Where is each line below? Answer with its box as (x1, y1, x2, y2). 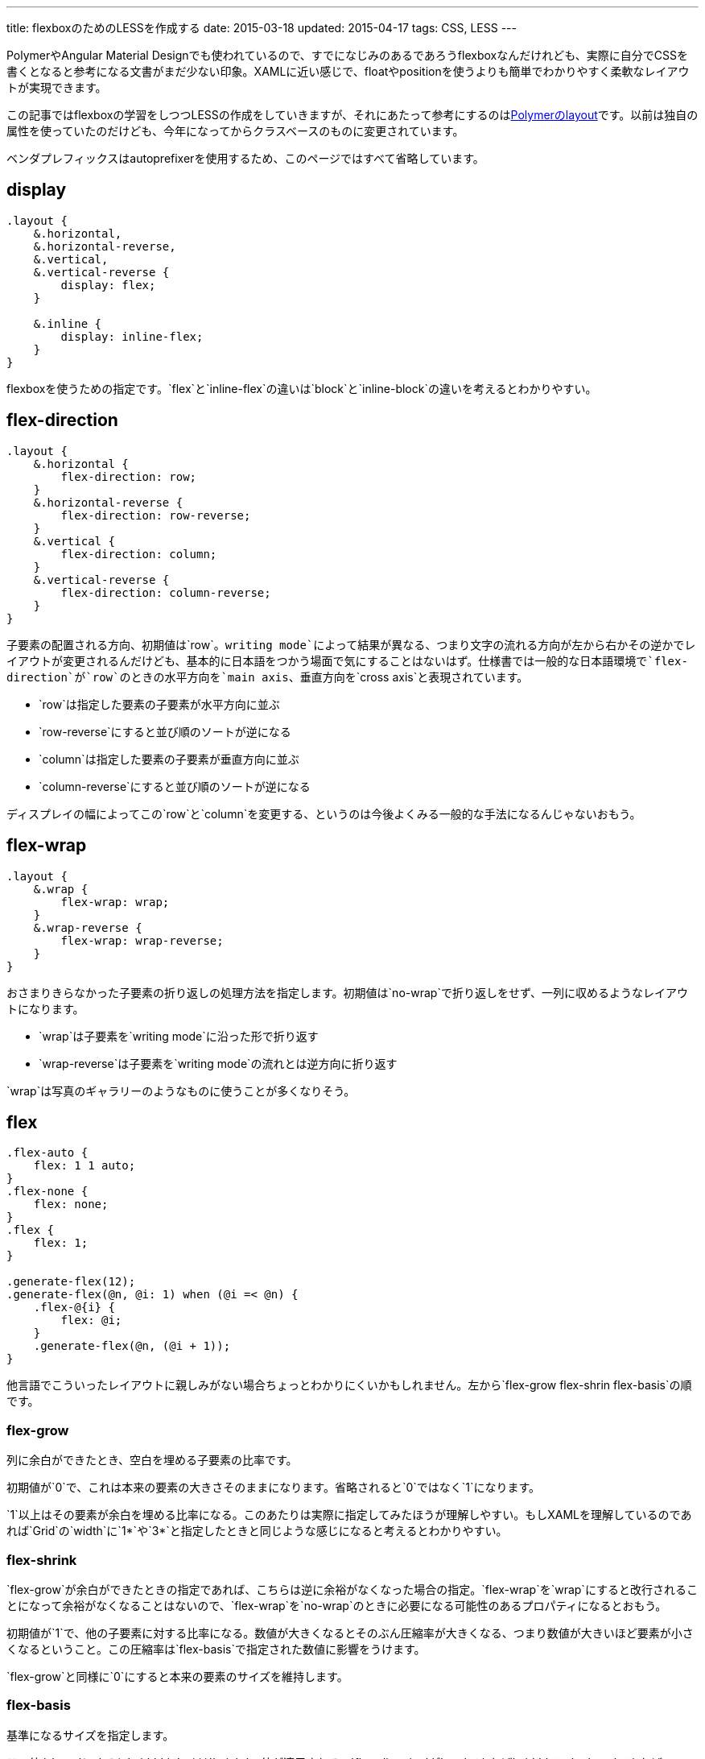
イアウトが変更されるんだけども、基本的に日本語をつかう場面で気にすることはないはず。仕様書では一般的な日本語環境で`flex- (6, 654, 688, 668)
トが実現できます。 (6, 81, 107, 94)
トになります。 (6, 1001, 85, 1016)
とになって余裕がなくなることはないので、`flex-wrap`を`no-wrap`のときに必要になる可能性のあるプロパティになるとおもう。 (6, 1598, 667, 1612)
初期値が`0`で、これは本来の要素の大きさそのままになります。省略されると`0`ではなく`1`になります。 (6, 1480, 541, 1495)
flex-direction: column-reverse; (60, 586, 271, 599)
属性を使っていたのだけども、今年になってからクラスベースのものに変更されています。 (6, 124, 464, 138)
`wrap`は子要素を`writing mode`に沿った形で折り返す (39, 1028, 319, 1043)
